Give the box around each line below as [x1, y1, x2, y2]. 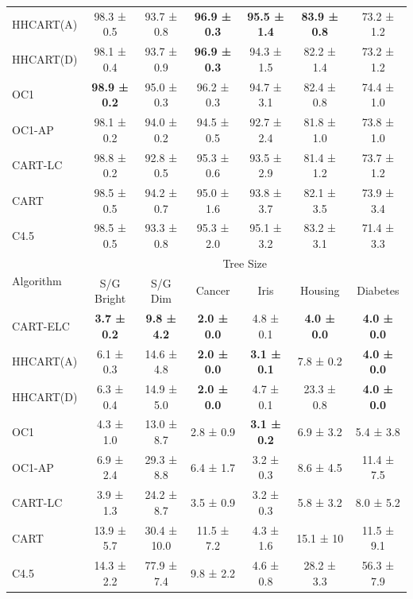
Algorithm [12, 272, 62, 289]
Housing [300, 282, 340, 299]
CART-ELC [12, 317, 70, 334]
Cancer [195, 282, 230, 299]
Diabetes [357, 282, 399, 299]
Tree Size [222, 254, 268, 271]
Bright [95, 290, 126, 307]
